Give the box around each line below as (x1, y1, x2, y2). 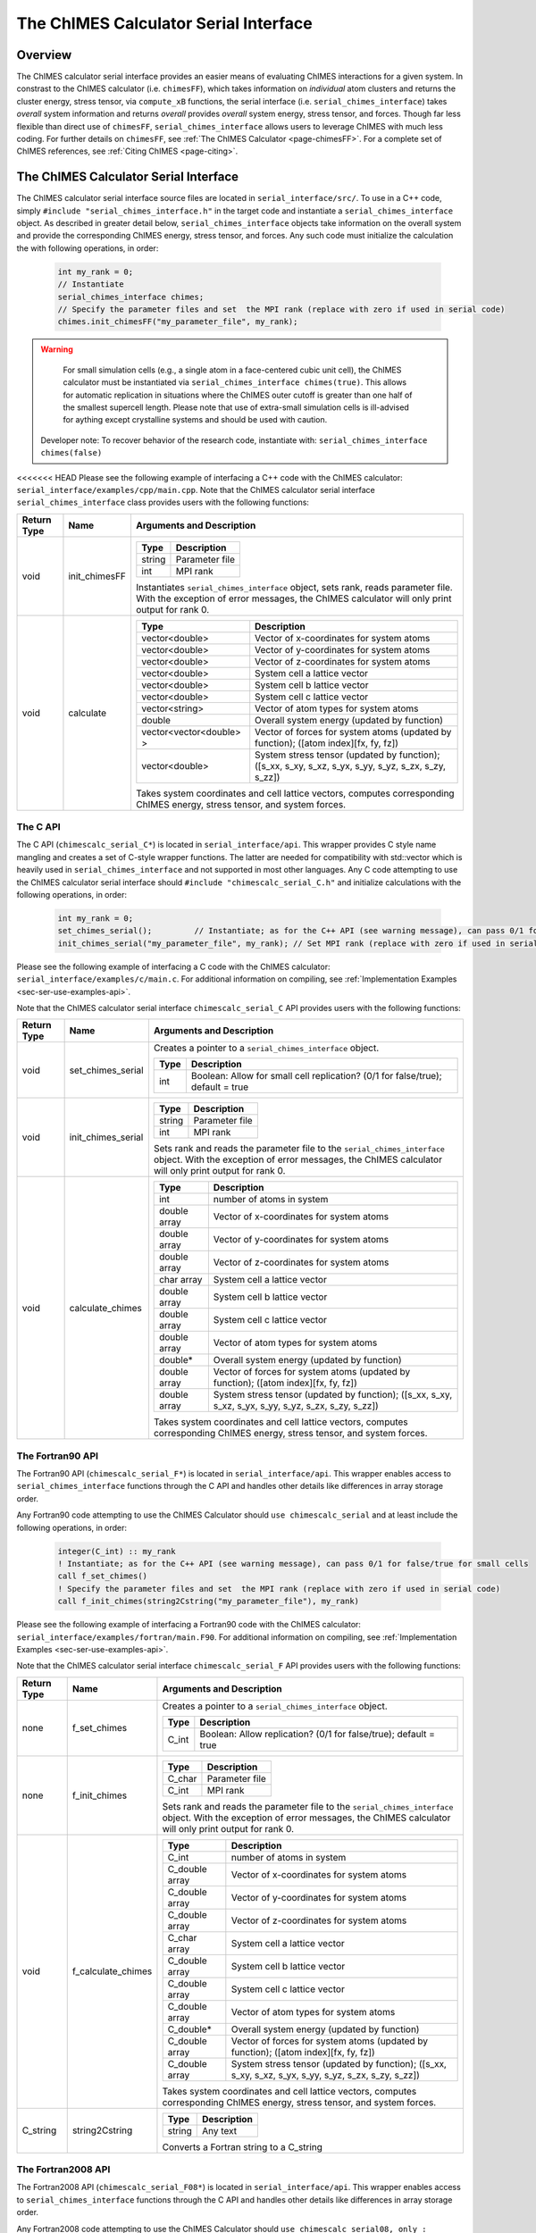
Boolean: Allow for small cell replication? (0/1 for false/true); (190, 1070, 442, 1083)
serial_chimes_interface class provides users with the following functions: (16, 497, 310, 508)
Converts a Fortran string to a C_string (162, 2140, 323, 2153)
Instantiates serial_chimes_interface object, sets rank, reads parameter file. (135, 581, 453, 593)
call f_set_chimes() (57, 1571, 147, 1581)
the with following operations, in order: (16, 242, 159, 254)
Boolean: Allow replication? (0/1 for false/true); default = (199, 1727, 435, 1740)
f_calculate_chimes (71, 1965, 153, 1978)
